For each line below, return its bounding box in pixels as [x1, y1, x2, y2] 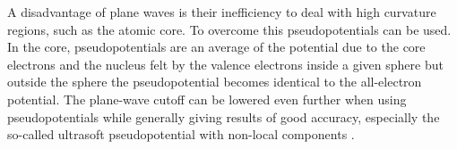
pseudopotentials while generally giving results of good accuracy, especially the [7, 107, 440, 126]
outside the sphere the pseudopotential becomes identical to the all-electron [7, 72, 422, 91]
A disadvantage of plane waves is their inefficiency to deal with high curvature [7, 3, 436, 21]
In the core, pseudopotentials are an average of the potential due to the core [7, 37, 426, 56]
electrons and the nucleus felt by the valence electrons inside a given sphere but [7, 54, 444, 73]
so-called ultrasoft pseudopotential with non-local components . [7, 125, 355, 144]
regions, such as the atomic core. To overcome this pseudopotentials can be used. [7, 20, 452, 38]
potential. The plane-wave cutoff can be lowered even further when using [7, 89, 407, 108]
